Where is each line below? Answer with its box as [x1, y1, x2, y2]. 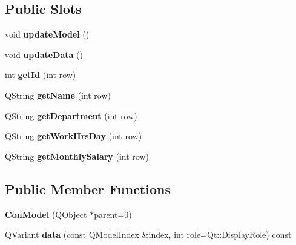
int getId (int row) [5, 68, 76, 81]
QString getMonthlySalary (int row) [5, 149, 149, 162]
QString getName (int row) [5, 88, 111, 101]
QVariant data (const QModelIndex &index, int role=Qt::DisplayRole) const [5, 228, 292, 241]
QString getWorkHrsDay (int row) [5, 129, 142, 142]
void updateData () [5, 48, 83, 60]
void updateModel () [5, 28, 90, 41]
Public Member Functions [5, 179, 171, 198]
